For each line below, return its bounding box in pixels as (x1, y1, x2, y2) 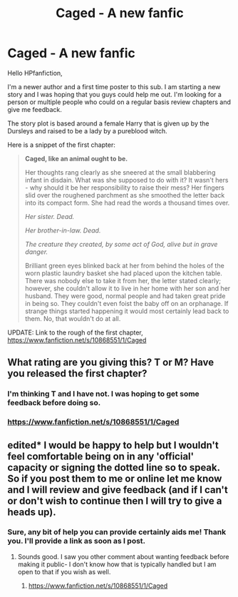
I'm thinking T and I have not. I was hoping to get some (7, 389, 200, 399)
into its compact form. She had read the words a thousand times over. (24, 198, 230, 207)
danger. (24, 248, 48, 256)
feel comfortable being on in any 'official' (7, 450, 195, 462)
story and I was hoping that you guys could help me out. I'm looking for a (7, 90, 222, 98)
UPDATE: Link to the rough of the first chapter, (7, 328, 144, 337)
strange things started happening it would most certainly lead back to (24, 307, 229, 315)
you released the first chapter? (7, 367, 148, 379)
